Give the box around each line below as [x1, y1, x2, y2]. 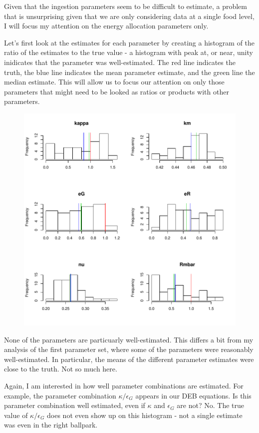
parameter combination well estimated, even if [4, 400, 145, 410]
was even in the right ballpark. [4, 419, 98, 430]
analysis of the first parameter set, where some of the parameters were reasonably [4, 344, 254, 354]
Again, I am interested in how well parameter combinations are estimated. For [4, 380, 244, 390]
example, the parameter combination [4, 390, 116, 400]
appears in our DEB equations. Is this [135, 390, 252, 400]
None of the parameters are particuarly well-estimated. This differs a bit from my [4, 334, 254, 344]
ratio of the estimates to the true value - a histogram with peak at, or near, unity [4, 47, 253, 57]
